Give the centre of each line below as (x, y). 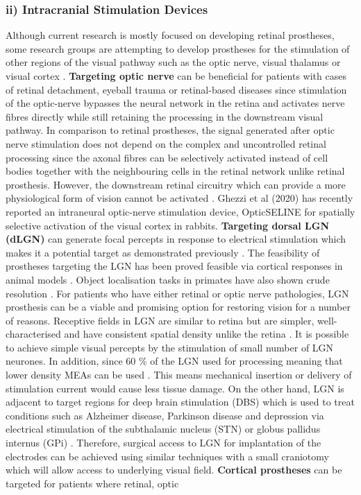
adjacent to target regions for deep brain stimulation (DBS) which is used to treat (180, 402)
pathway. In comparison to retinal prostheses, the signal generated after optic (170, 130)
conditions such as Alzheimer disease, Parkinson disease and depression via (165, 415)
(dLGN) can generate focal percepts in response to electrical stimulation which (176, 239)
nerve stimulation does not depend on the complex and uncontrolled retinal (166, 143)
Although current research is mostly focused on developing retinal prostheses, (170, 35)
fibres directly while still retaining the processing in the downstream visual (165, 116)
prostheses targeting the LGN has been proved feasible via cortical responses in (174, 266)
